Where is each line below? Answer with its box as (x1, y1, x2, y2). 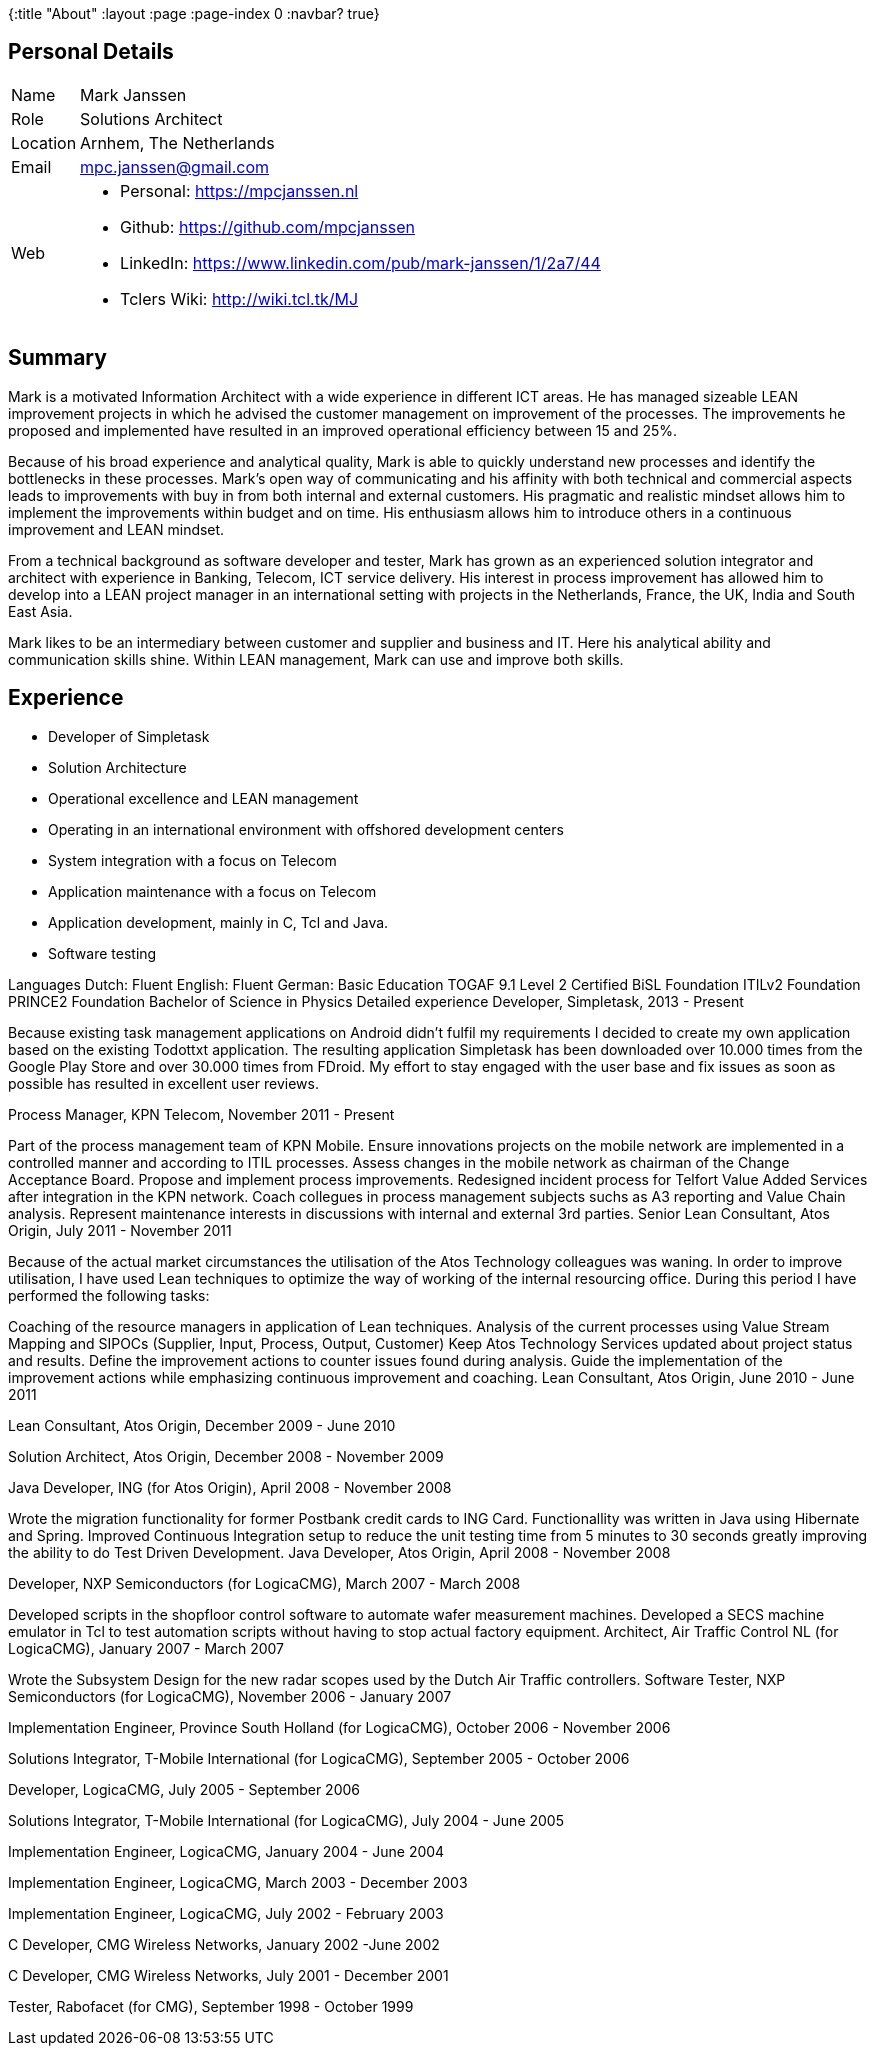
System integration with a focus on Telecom (48, 851, 337, 869)
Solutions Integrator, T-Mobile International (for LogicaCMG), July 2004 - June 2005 (8, 1811, 564, 1829)
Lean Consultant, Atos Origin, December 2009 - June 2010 (8, 1416, 396, 1434)
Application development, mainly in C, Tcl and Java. (48, 913, 389, 931)
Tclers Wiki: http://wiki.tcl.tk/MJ (120, 288, 359, 309)
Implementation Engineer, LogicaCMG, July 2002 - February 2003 (8, 1904, 444, 1922)
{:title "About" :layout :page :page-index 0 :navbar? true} (8, 5, 380, 22)
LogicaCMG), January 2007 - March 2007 (8, 1639, 285, 1657)
